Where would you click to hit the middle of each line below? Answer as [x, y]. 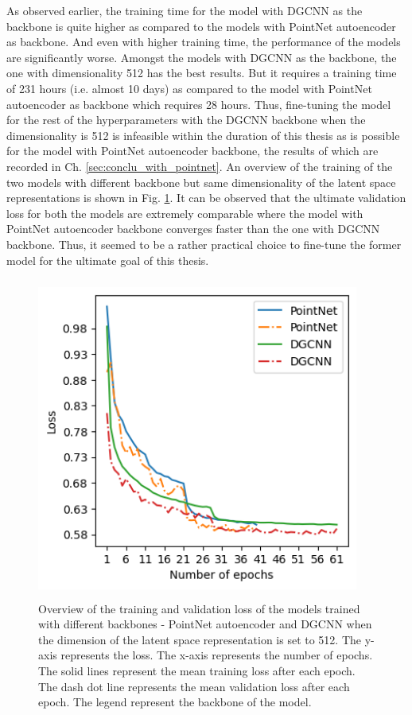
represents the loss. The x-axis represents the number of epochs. [217, 655]
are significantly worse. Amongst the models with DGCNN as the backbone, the [202, 57]
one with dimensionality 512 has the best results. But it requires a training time [202, 73]
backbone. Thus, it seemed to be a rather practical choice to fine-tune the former [204, 244]
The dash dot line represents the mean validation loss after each [194, 686]
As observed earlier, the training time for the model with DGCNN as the [185, 10]
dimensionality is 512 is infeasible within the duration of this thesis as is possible [203, 135]
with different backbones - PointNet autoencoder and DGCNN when [205, 624]
